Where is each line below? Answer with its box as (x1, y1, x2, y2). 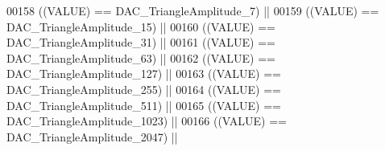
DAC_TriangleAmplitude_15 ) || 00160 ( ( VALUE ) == (6, 18, 276, 35)
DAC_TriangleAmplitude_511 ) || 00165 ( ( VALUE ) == (6, 96, 282, 113)
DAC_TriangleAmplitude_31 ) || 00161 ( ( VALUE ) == (6, 34, 276, 51)
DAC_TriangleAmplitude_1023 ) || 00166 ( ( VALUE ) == (6, 112, 288, 129)
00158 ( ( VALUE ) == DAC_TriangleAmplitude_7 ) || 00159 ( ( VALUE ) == (6, 2, 379, 18)
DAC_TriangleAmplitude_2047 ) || (6, 128, 178, 145)
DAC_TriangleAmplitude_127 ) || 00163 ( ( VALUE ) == (6, 65, 282, 82)
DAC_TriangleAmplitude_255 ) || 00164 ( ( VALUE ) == (6, 80, 282, 97)
